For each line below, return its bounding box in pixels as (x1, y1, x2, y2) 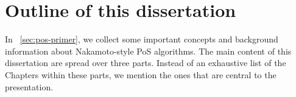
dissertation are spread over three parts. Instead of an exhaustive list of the (5, 56, 286, 69)
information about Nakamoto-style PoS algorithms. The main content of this (5, 44, 292, 57)
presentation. (5, 80, 54, 93)
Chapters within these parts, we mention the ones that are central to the (5, 68, 277, 81)
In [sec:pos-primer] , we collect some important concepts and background (5, 33, 278, 45)
